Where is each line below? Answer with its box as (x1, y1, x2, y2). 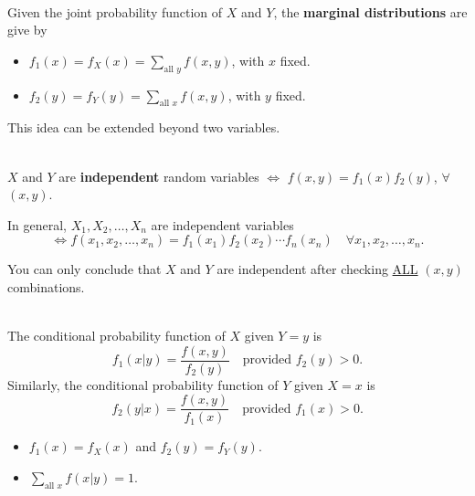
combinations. (7, 277, 85, 296)
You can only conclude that (7, 259, 162, 279)
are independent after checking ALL (216, 259, 418, 279)
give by (7, 20, 47, 39)
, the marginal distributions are (273, 2, 468, 21)
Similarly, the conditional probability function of (7, 375, 279, 394)
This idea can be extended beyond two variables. (7, 118, 280, 137)
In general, (7, 215, 67, 234)
